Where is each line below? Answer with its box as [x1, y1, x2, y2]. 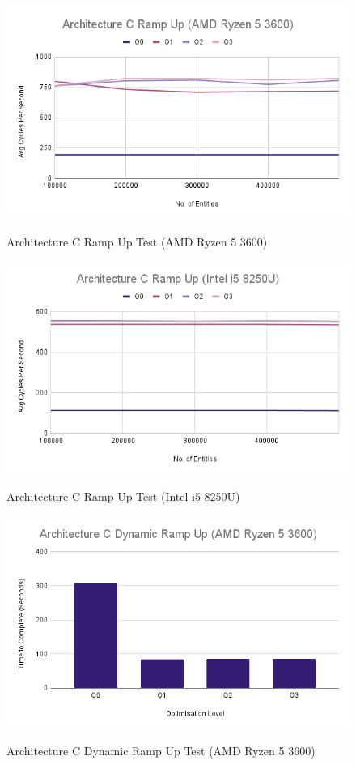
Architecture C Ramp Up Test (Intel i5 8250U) [6, 488, 240, 505]
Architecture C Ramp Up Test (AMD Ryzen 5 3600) [6, 233, 268, 250]
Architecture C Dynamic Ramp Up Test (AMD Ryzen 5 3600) [6, 742, 316, 759]
